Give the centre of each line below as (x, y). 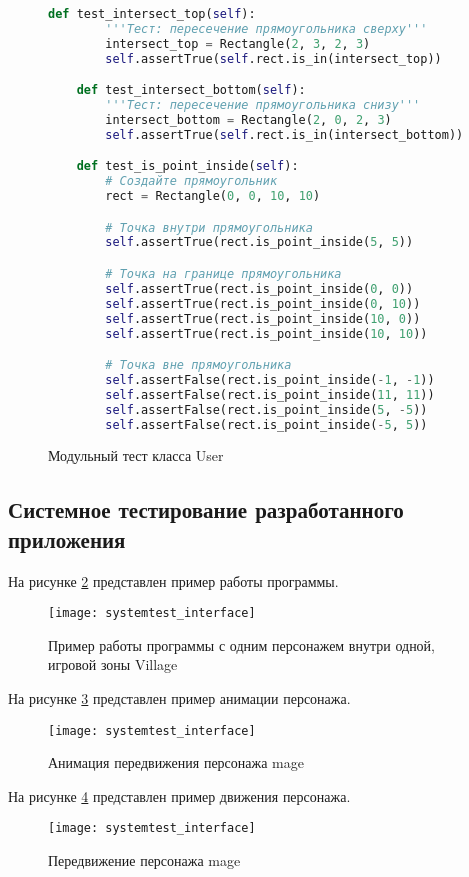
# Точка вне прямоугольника (198, 365)
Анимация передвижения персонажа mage (176, 762)
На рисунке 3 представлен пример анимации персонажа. (179, 698)
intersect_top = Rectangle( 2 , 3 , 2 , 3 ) (238, 43)
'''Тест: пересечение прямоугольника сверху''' (266, 28)
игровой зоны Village (113, 664)
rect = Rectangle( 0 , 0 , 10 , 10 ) (213, 196)
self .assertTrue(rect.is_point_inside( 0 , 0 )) (259, 288)
